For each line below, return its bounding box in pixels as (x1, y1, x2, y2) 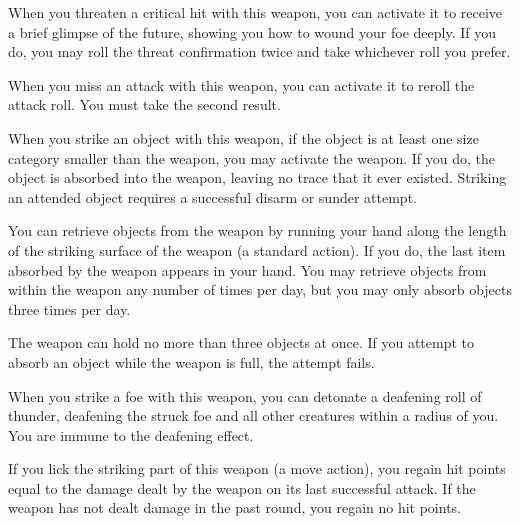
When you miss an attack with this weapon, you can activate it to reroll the (8, 74, 475, 95)
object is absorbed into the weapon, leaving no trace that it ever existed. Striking (8, 167, 507, 188)
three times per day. (8, 298, 131, 319)
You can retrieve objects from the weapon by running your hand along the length (8, 220, 507, 241)
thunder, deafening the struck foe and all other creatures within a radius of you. (8, 405, 499, 426)
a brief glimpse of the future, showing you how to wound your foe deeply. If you (8, 21, 496, 42)
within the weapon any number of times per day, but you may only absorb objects (8, 279, 512, 300)
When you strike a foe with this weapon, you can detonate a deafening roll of (8, 385, 482, 406)
